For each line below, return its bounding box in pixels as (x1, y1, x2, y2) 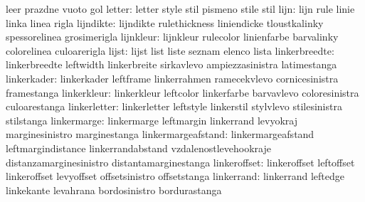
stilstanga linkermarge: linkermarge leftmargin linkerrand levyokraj (6, 112, 298, 127)
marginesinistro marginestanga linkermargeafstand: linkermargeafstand (6, 127, 314, 142)
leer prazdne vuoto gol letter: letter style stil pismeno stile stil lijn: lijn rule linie (6, 1, 355, 16)
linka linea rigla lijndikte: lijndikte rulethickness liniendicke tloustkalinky (6, 15, 324, 30)
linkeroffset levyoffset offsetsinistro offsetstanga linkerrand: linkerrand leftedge (6, 169, 344, 184)
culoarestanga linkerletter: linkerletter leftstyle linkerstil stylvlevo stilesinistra (6, 99, 342, 114)
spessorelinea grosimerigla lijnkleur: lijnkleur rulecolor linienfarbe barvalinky (6, 29, 339, 44)
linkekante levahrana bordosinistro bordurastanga (6, 182, 222, 197)
